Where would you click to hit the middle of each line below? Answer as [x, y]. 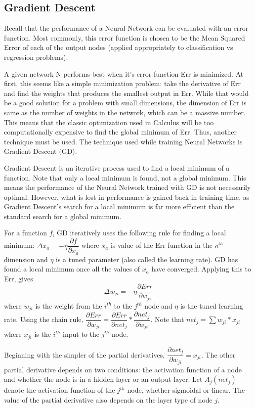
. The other [218, 354]
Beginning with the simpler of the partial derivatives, [85, 354]
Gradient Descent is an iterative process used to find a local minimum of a [117, 167]
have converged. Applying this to [201, 269]
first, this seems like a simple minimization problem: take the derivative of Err [123, 83]
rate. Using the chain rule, [44, 319]
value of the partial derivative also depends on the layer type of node [108, 399]
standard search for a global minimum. [63, 216]
